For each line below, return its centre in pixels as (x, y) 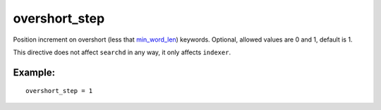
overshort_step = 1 (59, 91)
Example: (34, 72)
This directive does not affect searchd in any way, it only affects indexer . (122, 52)
